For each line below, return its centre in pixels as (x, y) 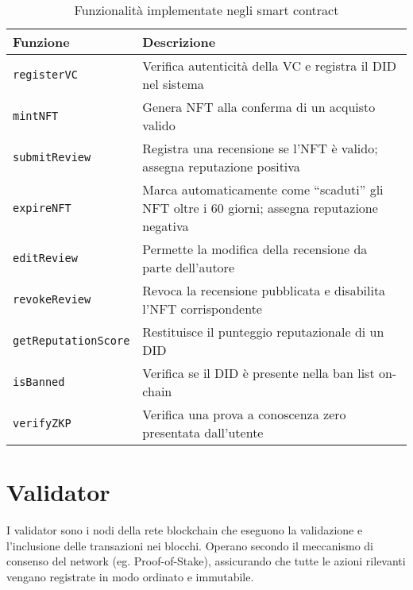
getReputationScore (71, 341)
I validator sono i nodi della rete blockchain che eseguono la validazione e (185, 530)
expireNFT (42, 208)
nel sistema (173, 84)
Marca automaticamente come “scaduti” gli (263, 189)
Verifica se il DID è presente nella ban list (259, 373)
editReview (45, 258)
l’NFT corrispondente (202, 308)
